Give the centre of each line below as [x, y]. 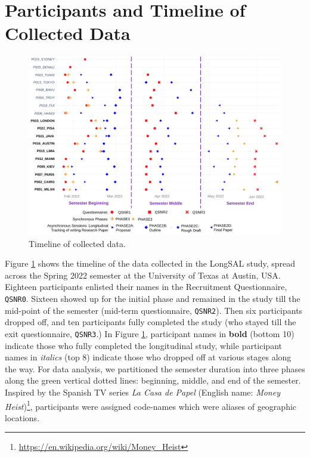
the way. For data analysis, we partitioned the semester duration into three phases [155, 368]
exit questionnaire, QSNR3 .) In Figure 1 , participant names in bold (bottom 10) [150, 333]
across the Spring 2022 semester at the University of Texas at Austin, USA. [143, 275]
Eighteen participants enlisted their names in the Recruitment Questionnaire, [146, 287]
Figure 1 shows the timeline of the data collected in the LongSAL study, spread [150, 263]
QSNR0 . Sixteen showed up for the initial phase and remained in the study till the [153, 299]
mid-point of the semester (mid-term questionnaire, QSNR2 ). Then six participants [154, 310]
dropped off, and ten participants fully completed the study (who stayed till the [151, 322]
